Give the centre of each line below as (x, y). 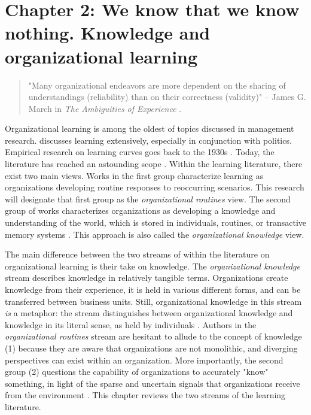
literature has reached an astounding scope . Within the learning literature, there (154, 164)
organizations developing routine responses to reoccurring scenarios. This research (155, 187)
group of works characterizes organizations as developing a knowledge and (140, 210)
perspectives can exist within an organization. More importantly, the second (144, 360)
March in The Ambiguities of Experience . (105, 108)
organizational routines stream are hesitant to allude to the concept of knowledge (153, 336)
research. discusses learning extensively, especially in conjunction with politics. (148, 140)
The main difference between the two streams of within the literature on (137, 254)
